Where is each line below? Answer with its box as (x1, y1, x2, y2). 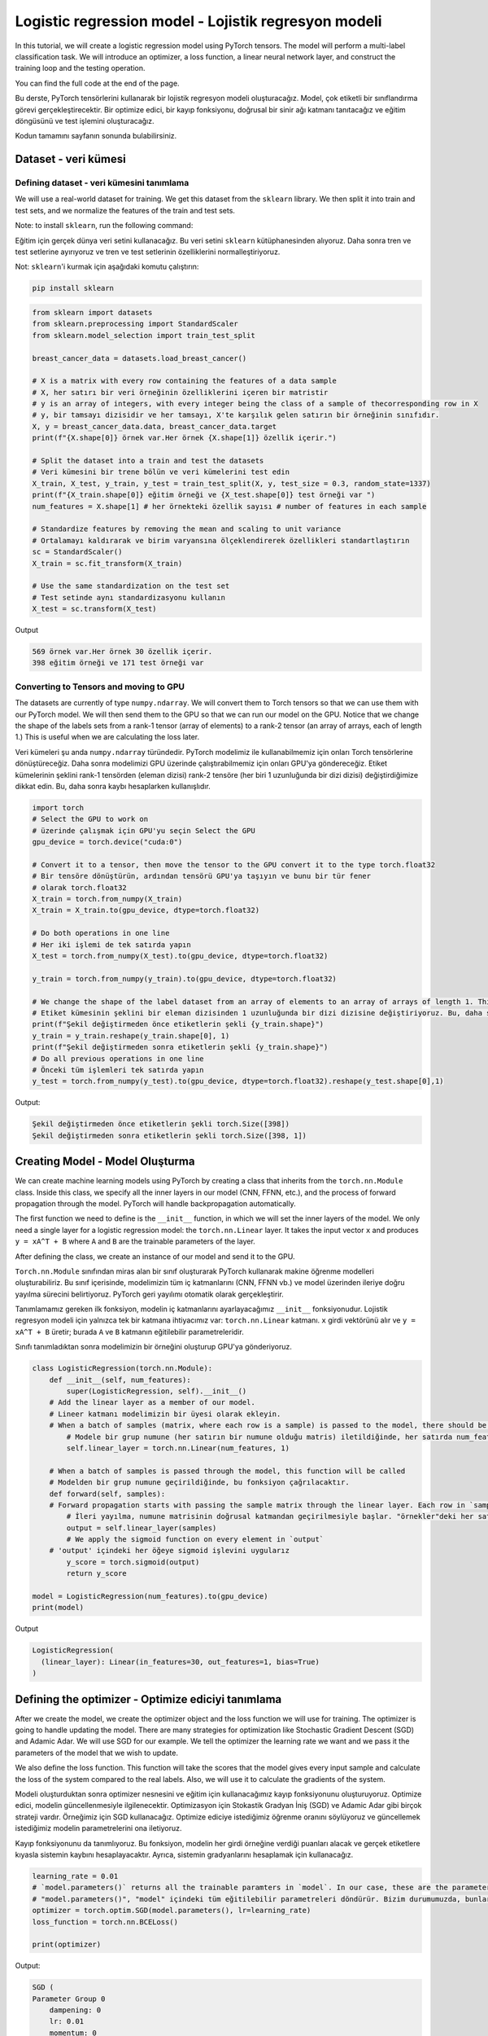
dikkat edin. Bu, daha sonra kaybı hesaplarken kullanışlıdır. (15, 781, 211, 791)
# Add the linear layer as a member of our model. (49, 1398, 255, 1407)
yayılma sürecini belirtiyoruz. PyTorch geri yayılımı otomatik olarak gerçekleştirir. (15, 1289, 284, 1299)
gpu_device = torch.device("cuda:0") (32, 837, 183, 847)
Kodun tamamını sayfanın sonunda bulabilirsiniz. (15, 131, 177, 141)
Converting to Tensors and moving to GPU (15, 681, 185, 692)
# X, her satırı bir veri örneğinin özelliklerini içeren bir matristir (32, 388, 329, 397)
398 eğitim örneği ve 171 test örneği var (32, 658, 204, 668)
